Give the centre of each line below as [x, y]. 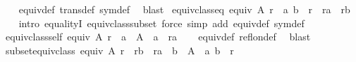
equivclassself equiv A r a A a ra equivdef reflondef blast [158, 37]
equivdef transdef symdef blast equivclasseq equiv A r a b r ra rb [184, 9]
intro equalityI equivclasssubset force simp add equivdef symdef [161, 23]
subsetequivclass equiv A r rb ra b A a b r [119, 50]
